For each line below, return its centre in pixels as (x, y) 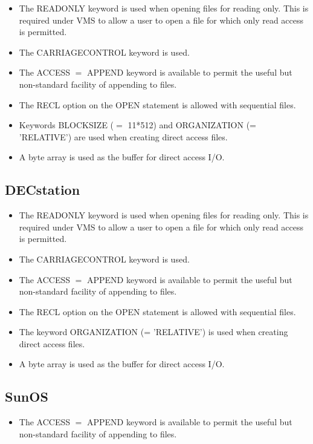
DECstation (43, 190)
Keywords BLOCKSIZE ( (66, 125)
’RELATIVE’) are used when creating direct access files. (123, 136)
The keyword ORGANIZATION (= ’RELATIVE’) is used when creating (153, 332)
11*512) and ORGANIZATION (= (192, 125)
